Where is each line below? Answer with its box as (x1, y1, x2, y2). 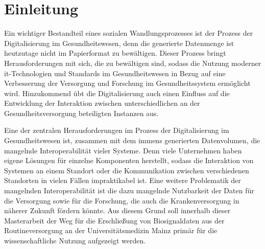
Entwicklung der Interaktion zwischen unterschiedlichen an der (4, 98, 200, 108)
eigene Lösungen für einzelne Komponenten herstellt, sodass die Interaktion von (4, 155, 254, 166)
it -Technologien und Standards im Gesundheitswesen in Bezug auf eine (4, 67, 226, 78)
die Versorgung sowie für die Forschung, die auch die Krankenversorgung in (4, 195, 239, 206)
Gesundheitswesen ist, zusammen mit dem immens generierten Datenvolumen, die (4, 135, 260, 146)
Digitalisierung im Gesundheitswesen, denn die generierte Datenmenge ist (4, 37, 234, 48)
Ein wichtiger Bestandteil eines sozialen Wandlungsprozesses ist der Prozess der (4, 28, 253, 38)
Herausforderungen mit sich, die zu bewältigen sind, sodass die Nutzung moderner (4, 57, 261, 68)
